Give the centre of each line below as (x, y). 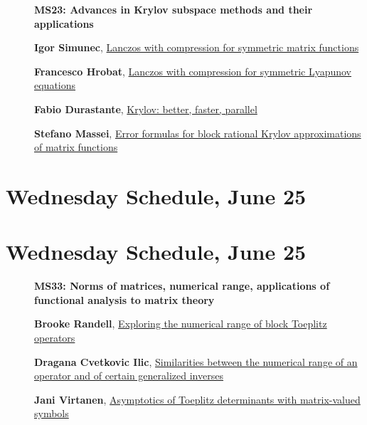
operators (55, 338)
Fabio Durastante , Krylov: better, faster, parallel (146, 109)
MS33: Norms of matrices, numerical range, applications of (182, 286)
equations (55, 85)
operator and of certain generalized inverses (129, 376)
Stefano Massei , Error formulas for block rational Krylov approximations (198, 133)
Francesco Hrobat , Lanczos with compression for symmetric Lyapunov (193, 71)
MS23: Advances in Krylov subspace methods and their (174, 9)
